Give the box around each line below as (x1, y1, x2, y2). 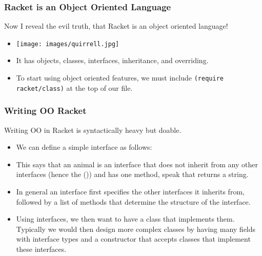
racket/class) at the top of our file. (16, 82, 133, 93)
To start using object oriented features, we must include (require (16, 72, 224, 83)
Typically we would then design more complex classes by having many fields (16, 223, 256, 234)
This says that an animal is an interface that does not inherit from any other (16, 159, 258, 169)
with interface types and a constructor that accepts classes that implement (16, 233, 251, 244)
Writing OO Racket (4, 104, 87, 117)
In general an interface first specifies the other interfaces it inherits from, (16, 186, 245, 196)
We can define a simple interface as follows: (16, 142, 152, 152)
